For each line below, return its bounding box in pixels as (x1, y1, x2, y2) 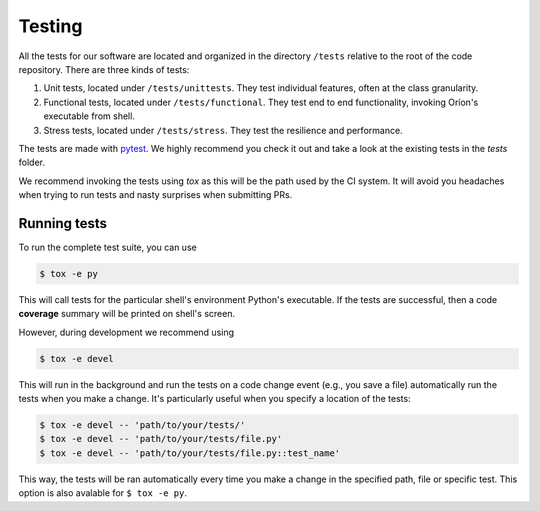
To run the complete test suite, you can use (18, 241, 197, 253)
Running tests (18, 215, 108, 232)
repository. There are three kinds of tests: (18, 63, 190, 75)
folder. (18, 156, 45, 169)
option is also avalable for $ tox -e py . (18, 487, 188, 499)
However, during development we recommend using (18, 326, 235, 338)
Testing (18, 15, 83, 37)
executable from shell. (43, 110, 135, 122)
